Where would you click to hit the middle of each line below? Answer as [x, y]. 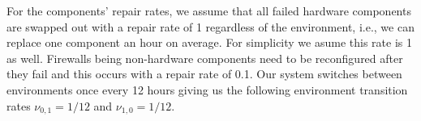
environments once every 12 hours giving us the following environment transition [207, 89]
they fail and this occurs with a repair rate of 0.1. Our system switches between [204, 74]
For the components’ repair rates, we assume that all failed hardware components [209, 10]
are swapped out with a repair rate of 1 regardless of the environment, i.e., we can [210, 26]
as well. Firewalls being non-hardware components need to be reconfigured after [205, 58]
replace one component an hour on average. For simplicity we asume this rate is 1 [209, 42]
